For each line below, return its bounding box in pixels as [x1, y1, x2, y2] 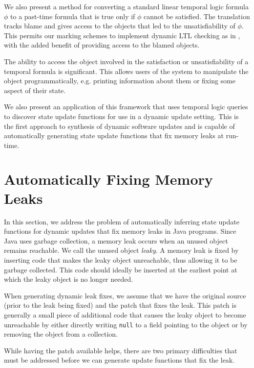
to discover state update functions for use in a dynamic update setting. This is [4, 111, 239, 121]
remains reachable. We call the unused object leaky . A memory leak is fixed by [4, 245, 239, 255]
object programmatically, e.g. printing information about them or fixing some [4, 75, 235, 86]
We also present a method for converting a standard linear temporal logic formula [4, 1, 249, 11]
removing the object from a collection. [4, 329, 118, 339]
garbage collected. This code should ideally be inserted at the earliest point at [4, 264, 237, 274]
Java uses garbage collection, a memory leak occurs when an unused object [4, 235, 228, 245]
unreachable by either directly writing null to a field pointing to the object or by [4, 319, 248, 329]
